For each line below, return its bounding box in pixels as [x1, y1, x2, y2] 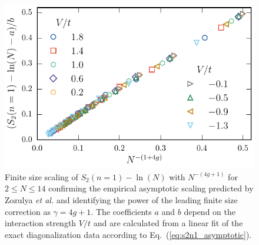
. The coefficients [91, 205, 152, 217]
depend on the [184, 205, 235, 217]
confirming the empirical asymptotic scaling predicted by [48, 182, 254, 194]
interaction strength [5, 217, 77, 229]
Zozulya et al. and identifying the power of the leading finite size [5, 193, 238, 206]
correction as [5, 205, 51, 217]
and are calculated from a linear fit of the [93, 217, 243, 229]
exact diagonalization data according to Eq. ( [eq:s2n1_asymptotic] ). [5, 228, 252, 240]
